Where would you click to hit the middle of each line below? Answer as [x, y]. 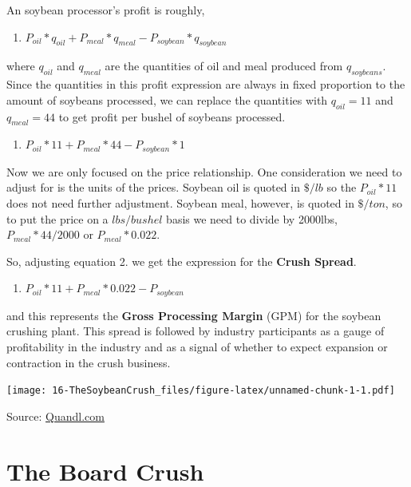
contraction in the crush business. [89, 362]
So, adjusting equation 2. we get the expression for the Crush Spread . [182, 261]
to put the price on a [57, 218]
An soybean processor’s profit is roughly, [106, 10]
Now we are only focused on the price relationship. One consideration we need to [204, 171]
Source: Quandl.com [55, 416]
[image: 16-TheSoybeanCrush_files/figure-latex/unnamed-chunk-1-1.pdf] [201, 391]
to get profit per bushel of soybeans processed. [172, 116]
